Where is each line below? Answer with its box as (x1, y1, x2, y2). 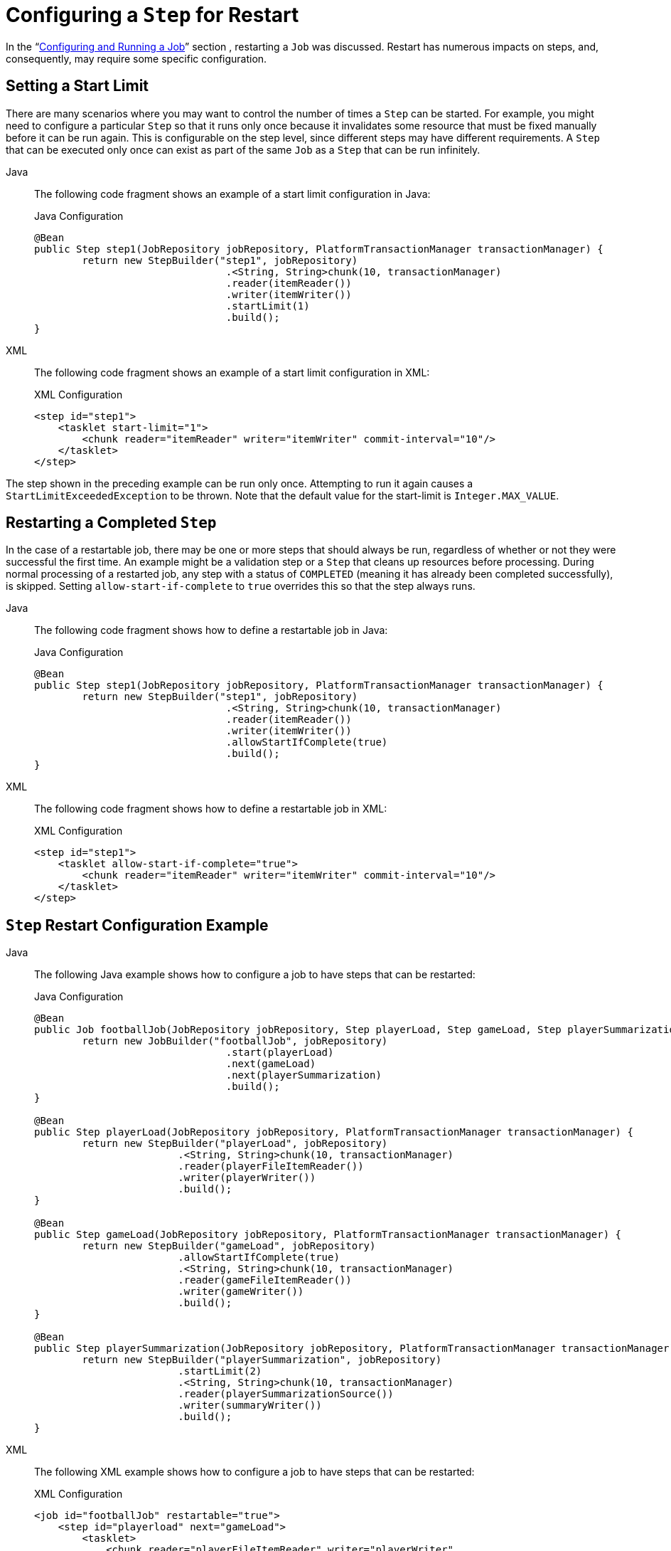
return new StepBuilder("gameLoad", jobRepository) (82, 1240, 376, 1252)
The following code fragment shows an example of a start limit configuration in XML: (34, 366, 430, 379)
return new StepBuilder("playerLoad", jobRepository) (82, 1138, 388, 1150)
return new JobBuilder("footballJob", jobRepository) (82, 1035, 388, 1047)
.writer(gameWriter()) (178, 1286, 304, 1298)
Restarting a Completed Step (6, 514, 217, 532)
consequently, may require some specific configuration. (6, 52, 267, 65)
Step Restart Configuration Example (6, 916, 269, 934)
